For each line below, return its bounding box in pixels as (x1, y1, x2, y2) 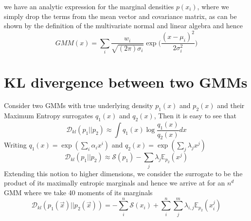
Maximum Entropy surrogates (4, 110, 93, 120)
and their (217, 100, 245, 110)
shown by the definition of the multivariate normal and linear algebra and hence (4, 20, 243, 31)
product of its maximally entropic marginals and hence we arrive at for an (4, 178, 225, 188)
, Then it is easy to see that (154, 110, 237, 120)
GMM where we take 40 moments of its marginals (4, 187, 153, 197)
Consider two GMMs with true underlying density (4, 100, 153, 110)
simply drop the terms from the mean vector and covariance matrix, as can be (4, 11, 237, 21)
